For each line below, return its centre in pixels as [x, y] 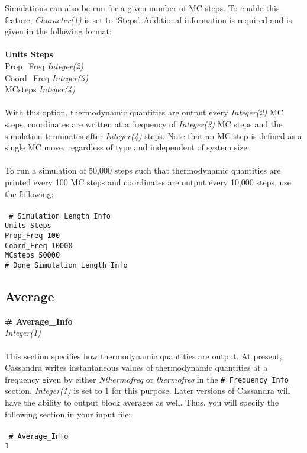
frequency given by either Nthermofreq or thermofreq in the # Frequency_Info [147, 379]
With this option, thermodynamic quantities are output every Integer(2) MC [144, 112]
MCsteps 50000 [33, 256]
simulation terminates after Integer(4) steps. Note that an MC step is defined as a [153, 135]
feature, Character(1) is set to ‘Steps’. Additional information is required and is [148, 19]
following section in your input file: [68, 414]
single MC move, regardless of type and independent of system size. [127, 147]
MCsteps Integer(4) [40, 89]
